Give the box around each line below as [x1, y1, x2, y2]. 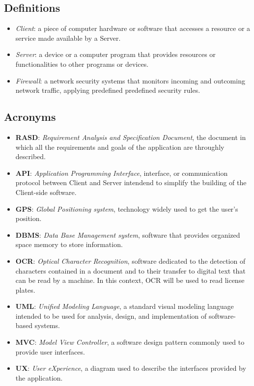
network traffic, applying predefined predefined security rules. [15, 85, 200, 95]
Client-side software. [15, 187, 77, 197]
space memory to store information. [15, 239, 123, 249]
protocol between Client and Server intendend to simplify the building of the [15, 177, 247, 188]
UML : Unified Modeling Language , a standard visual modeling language [15, 301, 234, 311]
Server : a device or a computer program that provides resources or [15, 49, 216, 59]
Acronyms [4, 109, 56, 124]
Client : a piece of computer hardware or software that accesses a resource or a [15, 23, 251, 33]
